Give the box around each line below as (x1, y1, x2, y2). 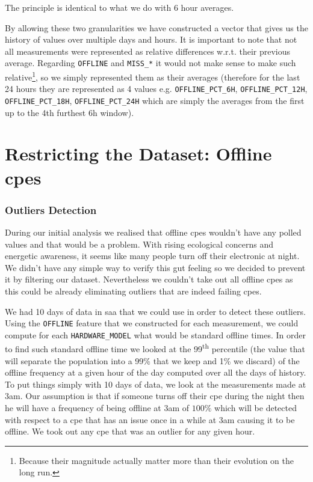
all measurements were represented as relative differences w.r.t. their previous (5, 44, 291, 57)
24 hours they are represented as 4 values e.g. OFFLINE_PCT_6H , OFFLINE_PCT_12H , (5, 82, 308, 95)
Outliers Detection (5, 202, 97, 217)
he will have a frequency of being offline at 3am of (5, 401, 190, 414)
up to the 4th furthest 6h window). (5, 106, 134, 118)
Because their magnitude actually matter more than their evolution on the (19, 454, 294, 466)
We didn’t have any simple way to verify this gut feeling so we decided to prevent (5, 261, 306, 273)
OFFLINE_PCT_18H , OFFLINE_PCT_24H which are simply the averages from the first (5, 94, 305, 106)
